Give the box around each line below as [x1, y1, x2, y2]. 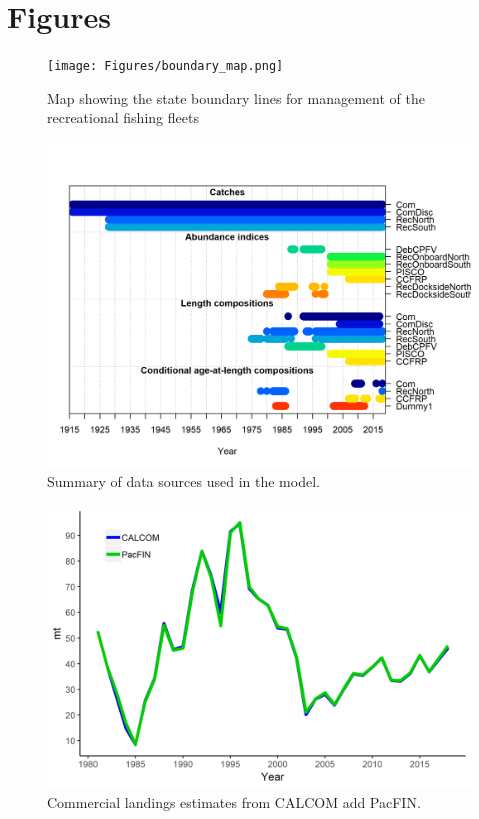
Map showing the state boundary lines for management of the [47, 87, 425, 108]
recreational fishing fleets [47, 107, 199, 128]
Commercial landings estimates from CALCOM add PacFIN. [47, 792, 421, 812]
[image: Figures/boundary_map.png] [47, 59, 284, 74]
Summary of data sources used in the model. [47, 471, 320, 492]
